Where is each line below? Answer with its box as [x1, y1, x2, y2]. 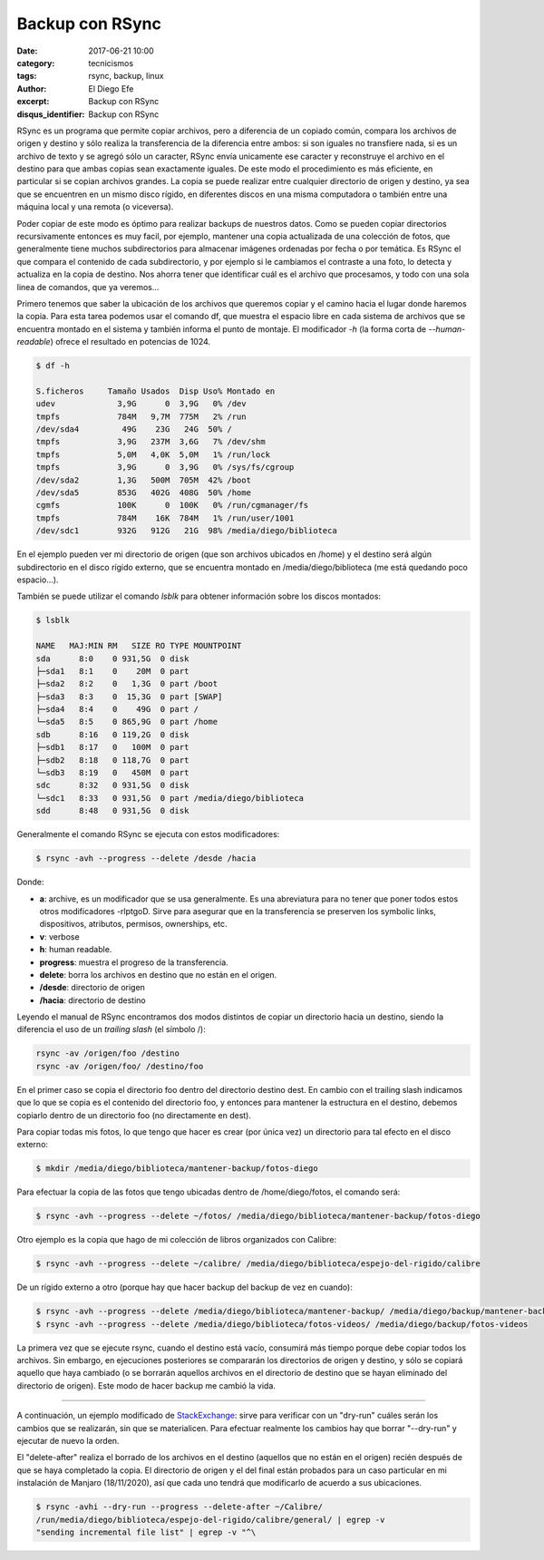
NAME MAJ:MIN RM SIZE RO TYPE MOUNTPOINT [35, 640, 242, 651]
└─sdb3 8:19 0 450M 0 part [35, 767, 189, 778]
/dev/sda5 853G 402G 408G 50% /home [35, 488, 251, 498]
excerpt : [16, 96, 50, 107]
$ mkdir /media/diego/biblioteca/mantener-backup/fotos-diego [35, 1164, 318, 1174]
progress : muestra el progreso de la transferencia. [39, 957, 228, 968]
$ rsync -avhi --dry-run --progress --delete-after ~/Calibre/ [35, 1502, 324, 1512]
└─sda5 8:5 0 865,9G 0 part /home [35, 717, 218, 727]
